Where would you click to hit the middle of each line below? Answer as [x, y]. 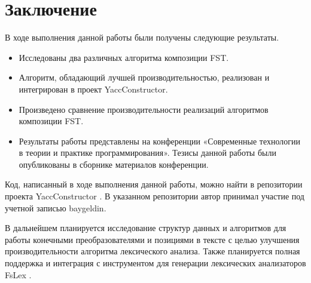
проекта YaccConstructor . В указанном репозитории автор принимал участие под [155, 196]
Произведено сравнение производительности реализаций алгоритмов [144, 109]
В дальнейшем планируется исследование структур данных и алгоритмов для [146, 228]
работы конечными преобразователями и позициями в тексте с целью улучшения [152, 239]
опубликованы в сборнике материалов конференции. [114, 164]
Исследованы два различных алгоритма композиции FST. [124, 57]
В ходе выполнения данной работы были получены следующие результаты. [142, 37]
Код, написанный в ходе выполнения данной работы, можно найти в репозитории [154, 184]
